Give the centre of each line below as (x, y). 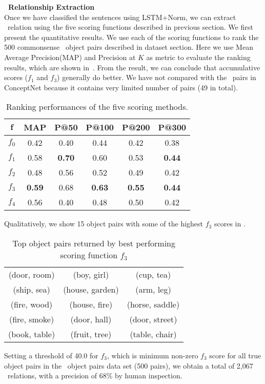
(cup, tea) (153, 274)
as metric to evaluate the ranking (198, 57)
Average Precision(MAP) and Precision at (70, 57)
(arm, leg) (153, 289)
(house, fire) (91, 304)
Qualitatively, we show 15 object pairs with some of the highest (104, 224)
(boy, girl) (91, 274)
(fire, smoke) (32, 319)
